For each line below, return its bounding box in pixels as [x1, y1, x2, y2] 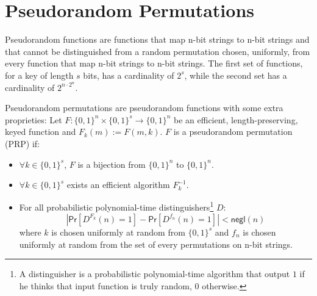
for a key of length [5, 68, 74, 81]
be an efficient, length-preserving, [174, 113, 298, 126]
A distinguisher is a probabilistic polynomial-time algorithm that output [19, 267, 290, 280]
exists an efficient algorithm [66, 178, 170, 191]
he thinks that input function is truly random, [19, 279, 192, 292]
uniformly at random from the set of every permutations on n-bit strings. [19, 237, 293, 250]
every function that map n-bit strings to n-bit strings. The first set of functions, [5, 57, 303, 70]
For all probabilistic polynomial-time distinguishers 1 [19, 199, 214, 214]
